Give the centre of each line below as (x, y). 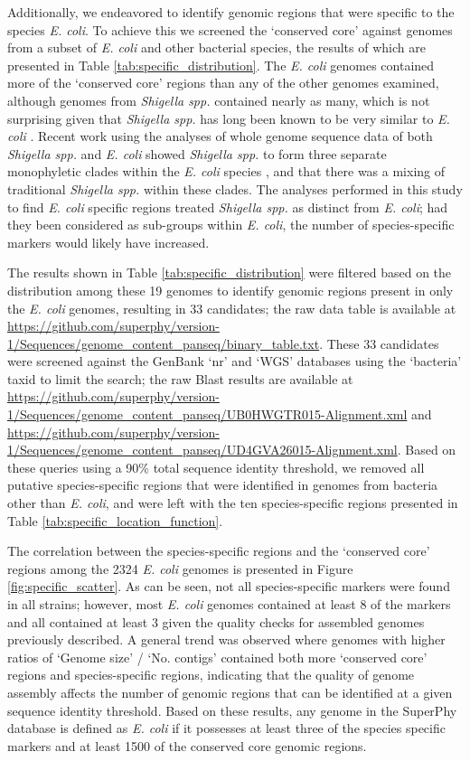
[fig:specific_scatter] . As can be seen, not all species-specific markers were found (229, 586)
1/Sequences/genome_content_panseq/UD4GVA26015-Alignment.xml (202, 450)
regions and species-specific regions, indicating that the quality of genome (211, 675)
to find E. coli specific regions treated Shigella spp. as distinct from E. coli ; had (228, 207)
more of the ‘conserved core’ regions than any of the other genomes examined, (223, 83)
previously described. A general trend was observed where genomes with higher (226, 639)
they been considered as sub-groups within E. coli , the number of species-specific (231, 225)
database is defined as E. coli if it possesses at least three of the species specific (226, 728)
